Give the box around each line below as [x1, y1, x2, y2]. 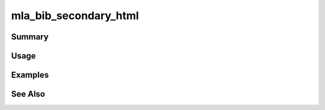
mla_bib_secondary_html [11, 9, 139, 22]
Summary [11, 32, 49, 42]
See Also [11, 89, 45, 99]
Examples [11, 70, 49, 80]
